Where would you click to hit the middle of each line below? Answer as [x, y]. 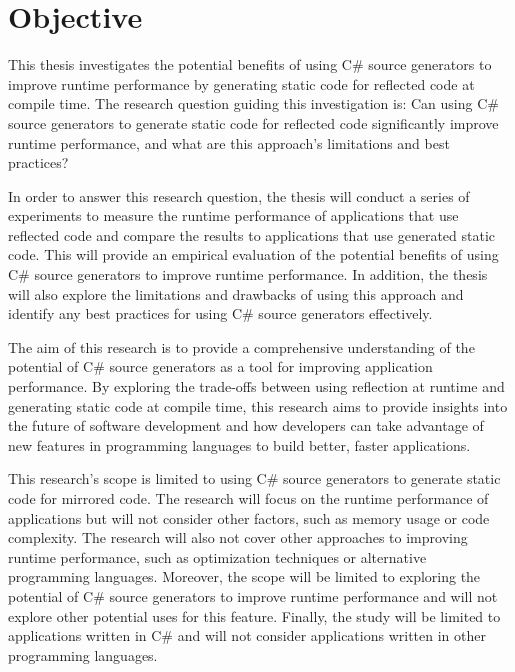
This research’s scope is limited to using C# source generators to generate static [254, 478]
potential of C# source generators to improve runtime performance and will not [253, 595]
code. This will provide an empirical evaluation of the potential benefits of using [253, 254]
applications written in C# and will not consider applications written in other [247, 635]
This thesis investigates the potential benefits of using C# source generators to [250, 64]
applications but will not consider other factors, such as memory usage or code [249, 517]
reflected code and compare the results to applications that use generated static [252, 234]
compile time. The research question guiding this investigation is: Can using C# [253, 103]
